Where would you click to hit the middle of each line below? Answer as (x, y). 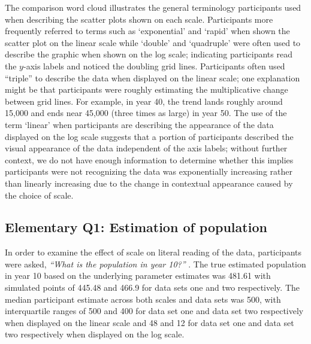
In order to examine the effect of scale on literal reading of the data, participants (153, 252)
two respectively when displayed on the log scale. (95, 334)
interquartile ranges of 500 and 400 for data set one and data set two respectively (154, 311)
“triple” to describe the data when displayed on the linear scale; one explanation (153, 77)
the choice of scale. (39, 195)
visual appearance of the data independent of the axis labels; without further (146, 148)
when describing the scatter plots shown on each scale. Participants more (139, 19)
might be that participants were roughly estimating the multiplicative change (147, 89)
